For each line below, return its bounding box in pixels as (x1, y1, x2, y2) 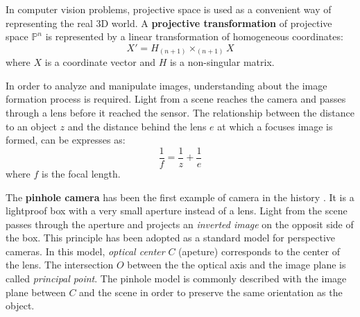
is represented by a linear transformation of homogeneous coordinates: (45, 29, 343, 44)
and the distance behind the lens (67, 119, 207, 133)
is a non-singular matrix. (169, 55, 275, 69)
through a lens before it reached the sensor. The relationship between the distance (6, 105, 355, 120)
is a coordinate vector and (44, 55, 155, 69)
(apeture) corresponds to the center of (178, 243, 340, 258)
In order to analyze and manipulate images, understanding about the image (6, 78, 327, 92)
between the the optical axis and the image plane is (127, 257, 346, 272)
